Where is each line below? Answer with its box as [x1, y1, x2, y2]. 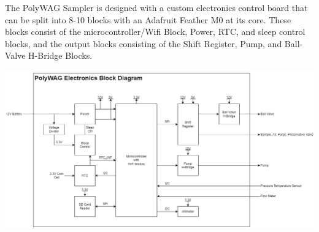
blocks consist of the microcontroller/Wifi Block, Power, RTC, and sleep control [5, 25, 306, 38]
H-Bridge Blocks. [28, 49, 93, 62]
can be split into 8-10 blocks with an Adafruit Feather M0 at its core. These [5, 13, 291, 26]
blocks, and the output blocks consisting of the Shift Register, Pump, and [5, 37, 282, 50]
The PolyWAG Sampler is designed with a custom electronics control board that [5, 1, 308, 13]
